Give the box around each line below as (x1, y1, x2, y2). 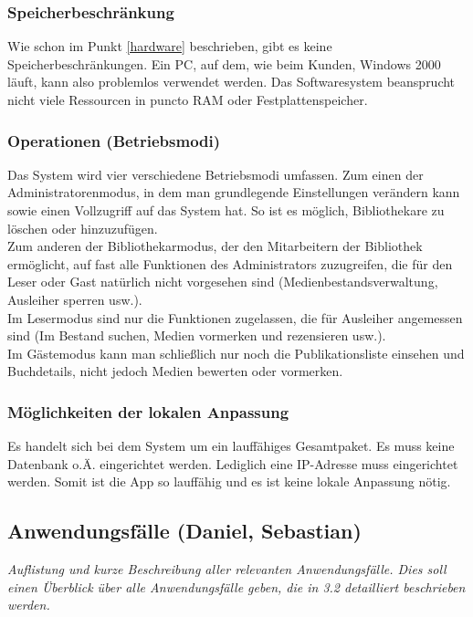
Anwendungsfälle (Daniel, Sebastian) (7, 517, 362, 545)
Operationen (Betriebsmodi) (7, 129, 221, 152)
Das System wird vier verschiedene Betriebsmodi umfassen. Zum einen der (7, 164, 424, 183)
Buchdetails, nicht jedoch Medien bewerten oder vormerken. (7, 361, 343, 381)
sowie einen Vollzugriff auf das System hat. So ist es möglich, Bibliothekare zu (7, 201, 445, 219)
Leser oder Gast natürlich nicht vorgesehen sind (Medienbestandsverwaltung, (7, 272, 438, 291)
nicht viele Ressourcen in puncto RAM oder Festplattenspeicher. (7, 90, 368, 109)
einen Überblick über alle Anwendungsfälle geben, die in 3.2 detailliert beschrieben (7, 577, 466, 596)
